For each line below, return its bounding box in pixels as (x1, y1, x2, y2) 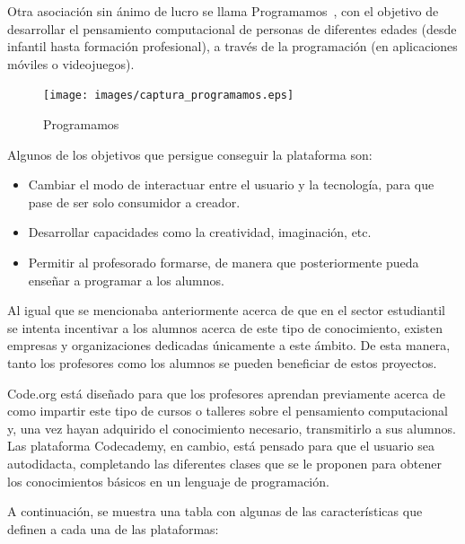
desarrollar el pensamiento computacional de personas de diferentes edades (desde (7, 19, 457, 38)
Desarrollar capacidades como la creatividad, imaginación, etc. (28, 223, 372, 241)
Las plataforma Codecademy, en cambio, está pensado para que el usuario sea (7, 436, 434, 455)
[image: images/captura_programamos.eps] (43, 89, 294, 102)
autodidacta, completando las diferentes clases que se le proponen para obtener (7, 453, 442, 472)
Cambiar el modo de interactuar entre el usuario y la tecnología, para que (28, 175, 434, 194)
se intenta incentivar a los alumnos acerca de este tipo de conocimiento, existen (7, 318, 443, 337)
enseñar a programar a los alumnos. (28, 270, 224, 289)
